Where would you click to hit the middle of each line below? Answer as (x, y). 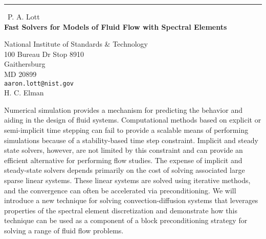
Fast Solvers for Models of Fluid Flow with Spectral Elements (116, 26)
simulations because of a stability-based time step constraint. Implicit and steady (131, 140)
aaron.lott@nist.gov (39, 83)
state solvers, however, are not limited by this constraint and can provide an (124, 150)
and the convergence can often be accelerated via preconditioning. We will (120, 190)
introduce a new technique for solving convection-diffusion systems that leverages (131, 200)
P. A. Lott (24, 16)
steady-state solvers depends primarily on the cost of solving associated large (125, 170)
